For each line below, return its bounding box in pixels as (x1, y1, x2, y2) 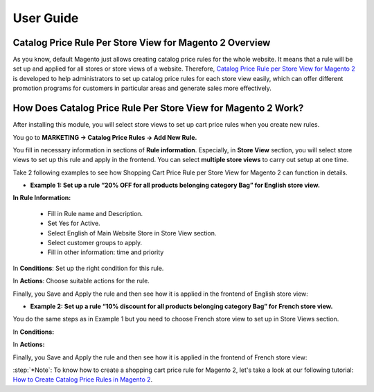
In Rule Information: (12, 194, 71, 202)
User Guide (12, 10, 79, 26)
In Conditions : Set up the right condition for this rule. (12, 264, 164, 272)
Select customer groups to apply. (47, 239, 143, 247)
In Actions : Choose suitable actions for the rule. (12, 277, 150, 285)
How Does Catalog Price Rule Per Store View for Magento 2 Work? (12, 103, 304, 114)
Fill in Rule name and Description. (47, 209, 143, 217)
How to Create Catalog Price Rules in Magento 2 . (12, 375, 153, 384)
